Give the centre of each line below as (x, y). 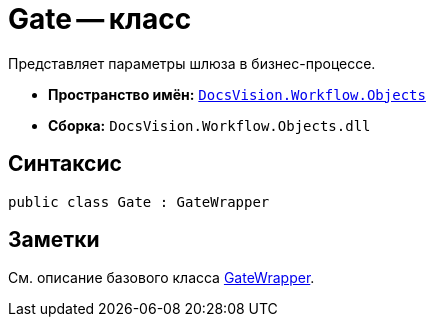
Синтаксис (65, 164)
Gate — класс (100, 19)
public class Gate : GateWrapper (139, 201)
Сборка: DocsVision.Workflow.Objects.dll (209, 125)
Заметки (54, 240)
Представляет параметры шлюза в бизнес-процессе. (192, 63)
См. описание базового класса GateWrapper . (161, 278)
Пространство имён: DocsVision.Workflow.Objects (237, 94)
